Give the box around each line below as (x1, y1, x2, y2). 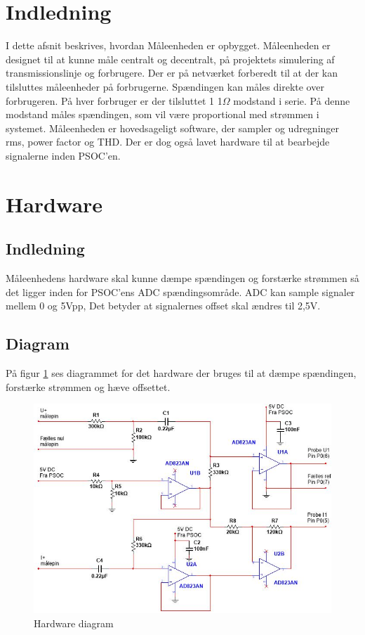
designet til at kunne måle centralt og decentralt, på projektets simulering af (6, 51, 335, 66)
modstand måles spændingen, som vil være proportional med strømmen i (6, 107, 319, 122)
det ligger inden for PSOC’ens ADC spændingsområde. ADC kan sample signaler (6, 284, 355, 299)
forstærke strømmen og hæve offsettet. (6, 379, 171, 394)
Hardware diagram (34, 616, 114, 631)
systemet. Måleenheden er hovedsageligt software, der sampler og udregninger (6, 120, 340, 135)
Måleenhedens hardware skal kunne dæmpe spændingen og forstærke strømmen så (6, 271, 359, 286)
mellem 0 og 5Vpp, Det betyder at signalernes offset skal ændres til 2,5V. (6, 298, 321, 313)
